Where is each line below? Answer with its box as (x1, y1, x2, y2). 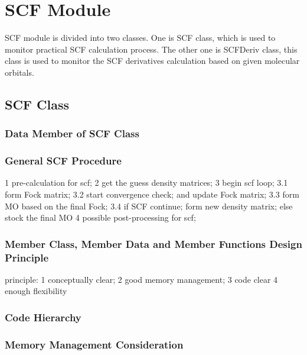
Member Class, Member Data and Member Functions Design (5, 236, 302, 251)
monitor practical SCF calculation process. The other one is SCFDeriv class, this (5, 43, 298, 55)
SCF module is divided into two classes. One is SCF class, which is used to (5, 31, 276, 44)
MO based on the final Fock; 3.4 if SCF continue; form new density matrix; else (5, 199, 293, 212)
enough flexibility (5, 285, 67, 297)
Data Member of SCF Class (5, 126, 139, 141)
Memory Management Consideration (5, 337, 184, 351)
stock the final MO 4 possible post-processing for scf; (5, 211, 196, 224)
